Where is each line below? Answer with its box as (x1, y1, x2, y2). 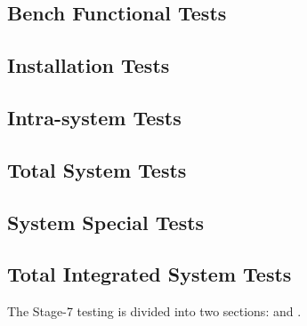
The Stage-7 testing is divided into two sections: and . (7, 302, 302, 321)
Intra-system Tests (7, 103, 182, 131)
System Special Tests (7, 208, 205, 235)
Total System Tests (7, 155, 187, 183)
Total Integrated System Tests (7, 260, 292, 288)
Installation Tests (7, 52, 170, 79)
